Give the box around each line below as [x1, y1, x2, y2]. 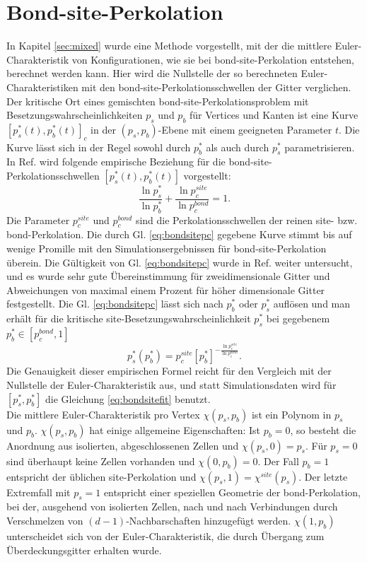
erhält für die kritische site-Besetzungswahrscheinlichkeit [6, 311, 251, 326]
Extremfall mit [6, 484, 71, 499]
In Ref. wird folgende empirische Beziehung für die [6, 154, 226, 169]
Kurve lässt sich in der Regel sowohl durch [6, 139, 191, 154]
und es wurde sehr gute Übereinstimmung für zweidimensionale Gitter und [6, 269, 330, 283]
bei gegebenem [266, 311, 330, 326]
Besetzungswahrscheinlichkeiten [6, 107, 143, 122]
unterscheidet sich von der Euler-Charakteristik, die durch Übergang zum [6, 529, 325, 544]
